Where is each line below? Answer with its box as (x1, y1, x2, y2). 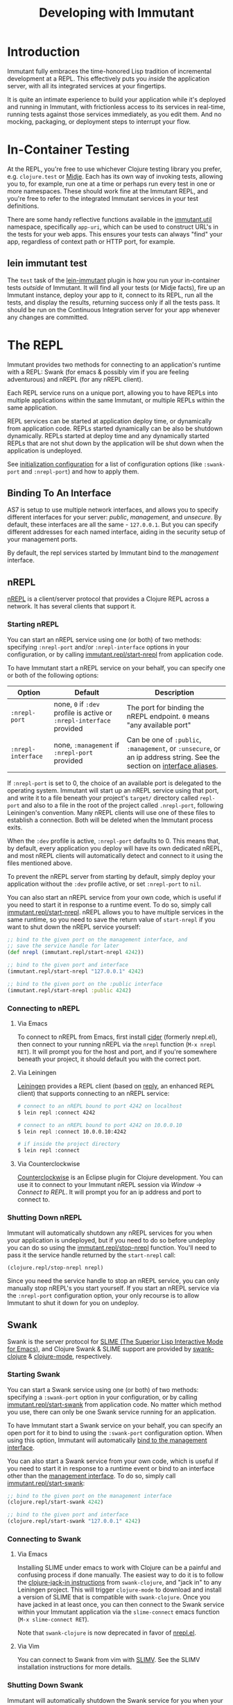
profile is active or (53, 708, 112, 718)
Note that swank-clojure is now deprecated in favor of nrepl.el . (17, 1629, 196, 1637)
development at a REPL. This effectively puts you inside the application (7, 74, 210, 83)
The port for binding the (126, 702, 205, 712)
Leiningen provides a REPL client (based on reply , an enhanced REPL (17, 1081, 215, 1090)
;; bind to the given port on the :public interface (7, 980, 163, 987)
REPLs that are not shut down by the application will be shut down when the (7, 439, 224, 447)
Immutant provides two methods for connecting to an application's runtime (7, 360, 221, 369)
